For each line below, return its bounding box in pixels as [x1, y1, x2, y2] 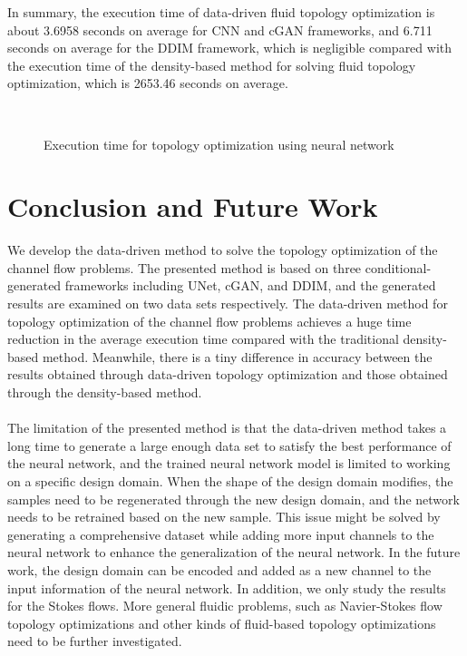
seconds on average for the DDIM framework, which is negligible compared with [7, 38, 452, 57]
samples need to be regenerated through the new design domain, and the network [7, 489, 460, 508]
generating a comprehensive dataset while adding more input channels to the [7, 524, 434, 543]
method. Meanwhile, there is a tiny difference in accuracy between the [42, 347, 433, 366]
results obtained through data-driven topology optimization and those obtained [7, 365, 448, 384]
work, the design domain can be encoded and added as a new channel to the [7, 560, 432, 579]
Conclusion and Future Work [7, 188, 378, 225]
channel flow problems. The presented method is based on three [7, 258, 362, 277]
